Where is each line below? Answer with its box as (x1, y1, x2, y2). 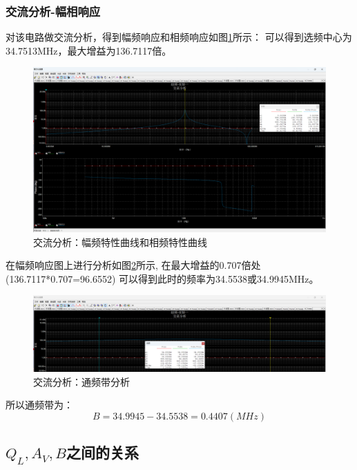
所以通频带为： (6, 397, 73, 412)
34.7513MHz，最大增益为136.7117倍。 (6, 43, 172, 57)
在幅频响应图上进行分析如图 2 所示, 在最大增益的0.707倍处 (6, 258, 261, 272)
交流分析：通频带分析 (33, 374, 130, 388)
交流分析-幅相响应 (6, 2, 101, 19)
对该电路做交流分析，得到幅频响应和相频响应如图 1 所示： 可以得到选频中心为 (6, 30, 352, 44)
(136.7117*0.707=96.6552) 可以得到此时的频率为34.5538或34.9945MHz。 (6, 271, 319, 285)
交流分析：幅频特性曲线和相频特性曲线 (33, 234, 207, 249)
